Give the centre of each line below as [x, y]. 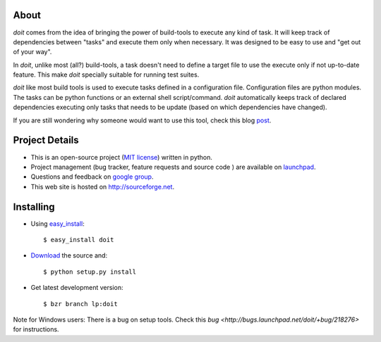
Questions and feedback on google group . [92, 177]
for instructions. [36, 329]
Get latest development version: [77, 288]
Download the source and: [69, 255]
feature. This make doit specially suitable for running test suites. [106, 75]
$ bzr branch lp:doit [80, 304]
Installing [34, 207]
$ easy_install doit [79, 240]
